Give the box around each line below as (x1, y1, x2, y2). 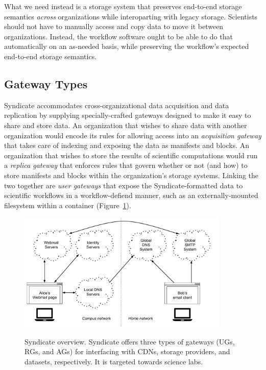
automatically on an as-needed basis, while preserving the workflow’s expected (4, 41, 249, 52)
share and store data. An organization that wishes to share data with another (4, 119, 247, 130)
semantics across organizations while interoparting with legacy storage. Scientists (4, 11, 258, 21)
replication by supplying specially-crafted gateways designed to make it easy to (4, 110, 251, 120)
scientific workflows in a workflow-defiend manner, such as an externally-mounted (4, 190, 258, 201)
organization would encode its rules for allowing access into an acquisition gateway (4, 130, 261, 140)
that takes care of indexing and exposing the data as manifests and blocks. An (4, 140, 250, 151)
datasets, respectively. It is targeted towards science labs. (25, 356, 203, 366)
